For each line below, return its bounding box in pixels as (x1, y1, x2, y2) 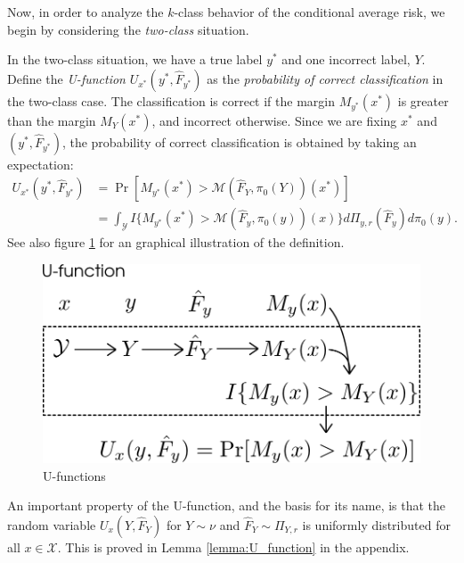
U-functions (43, 466, 106, 484)
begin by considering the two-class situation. (7, 20, 249, 38)
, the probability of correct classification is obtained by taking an (61, 132, 417, 151)
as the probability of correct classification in (207, 69, 444, 87)
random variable (7, 515, 96, 534)
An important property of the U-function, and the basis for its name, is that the (7, 496, 446, 515)
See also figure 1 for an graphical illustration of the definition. (7, 233, 345, 252)
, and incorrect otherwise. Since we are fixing (151, 111, 397, 129)
